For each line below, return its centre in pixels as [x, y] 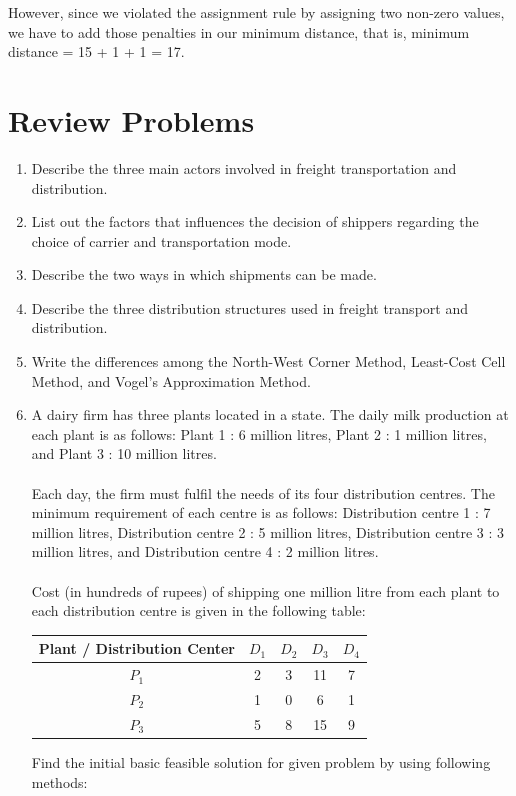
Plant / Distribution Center [136, 648]
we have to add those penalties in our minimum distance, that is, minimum [239, 31]
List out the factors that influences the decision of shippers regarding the [255, 221]
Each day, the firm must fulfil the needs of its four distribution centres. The [263, 492]
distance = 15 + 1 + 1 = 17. [96, 51]
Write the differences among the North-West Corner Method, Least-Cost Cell [268, 361]
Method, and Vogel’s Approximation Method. [171, 380]
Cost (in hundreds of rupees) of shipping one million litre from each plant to [265, 590]
